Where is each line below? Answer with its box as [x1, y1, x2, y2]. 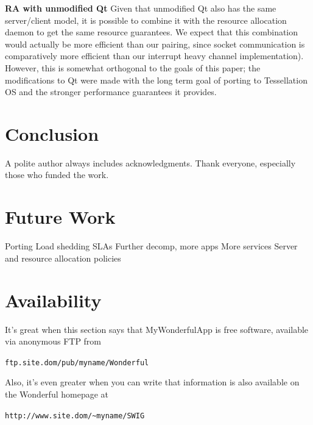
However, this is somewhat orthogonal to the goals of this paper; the [5, 61, 261, 74]
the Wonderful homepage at [5, 387, 109, 400]
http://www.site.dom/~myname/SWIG [5, 411, 145, 420]
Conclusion [5, 121, 99, 146]
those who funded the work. [5, 168, 109, 181]
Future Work [5, 204, 116, 229]
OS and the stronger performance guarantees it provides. [5, 85, 217, 98]
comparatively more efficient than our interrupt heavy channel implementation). [5, 49, 304, 62]
